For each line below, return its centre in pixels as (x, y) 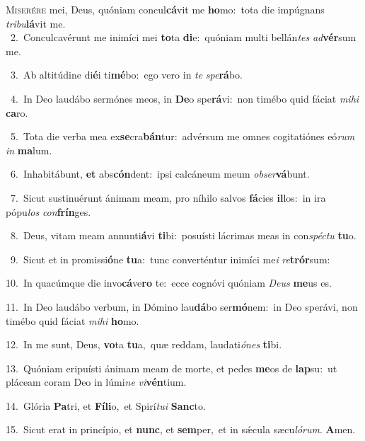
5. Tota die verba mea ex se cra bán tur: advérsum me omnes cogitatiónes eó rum (182, 136)
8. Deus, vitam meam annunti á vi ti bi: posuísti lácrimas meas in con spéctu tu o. (183, 235)
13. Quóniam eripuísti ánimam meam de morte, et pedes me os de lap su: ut (172, 368)
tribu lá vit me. (36, 23)
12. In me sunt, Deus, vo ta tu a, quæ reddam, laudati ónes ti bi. (144, 344)
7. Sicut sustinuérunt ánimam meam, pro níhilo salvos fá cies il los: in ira (168, 197)
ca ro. (17, 112)
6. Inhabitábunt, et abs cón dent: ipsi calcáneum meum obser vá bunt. (160, 174)
